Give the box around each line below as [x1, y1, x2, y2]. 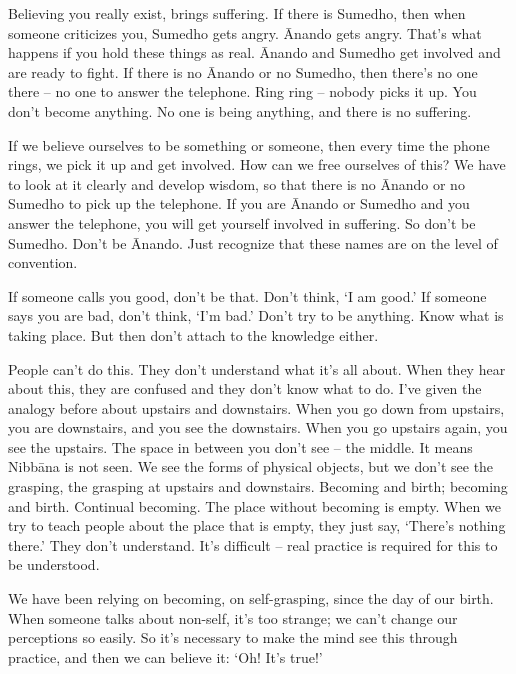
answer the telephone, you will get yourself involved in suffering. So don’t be [8, 212, 476, 233]
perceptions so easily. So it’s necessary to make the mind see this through [8, 627, 458, 648]
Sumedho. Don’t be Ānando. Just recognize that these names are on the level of [8, 232, 498, 253]
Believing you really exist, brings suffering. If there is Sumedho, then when [8, 3, 466, 23]
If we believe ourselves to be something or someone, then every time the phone [8, 134, 490, 155]
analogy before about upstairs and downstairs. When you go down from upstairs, [8, 397, 505, 418]
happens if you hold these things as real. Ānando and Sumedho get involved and [8, 42, 501, 63]
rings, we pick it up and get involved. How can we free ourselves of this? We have [8, 154, 506, 175]
